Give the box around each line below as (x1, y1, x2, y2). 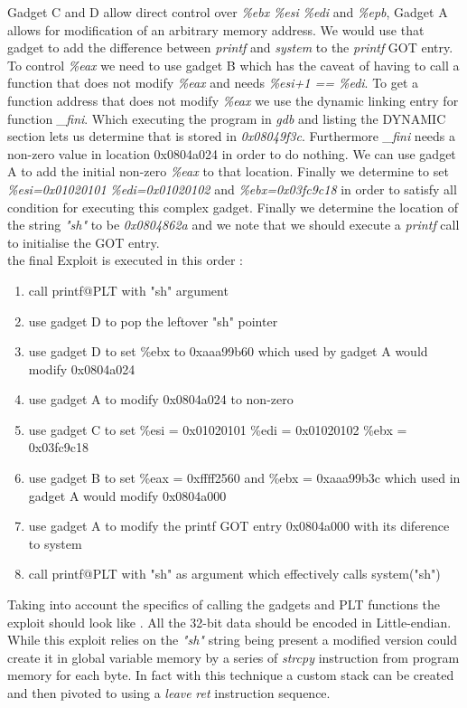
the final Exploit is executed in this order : (7, 250, 244, 269)
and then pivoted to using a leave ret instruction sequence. (7, 684, 331, 702)
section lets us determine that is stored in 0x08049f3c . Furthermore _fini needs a (7, 127, 456, 146)
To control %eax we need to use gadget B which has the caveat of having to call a (7, 55, 460, 74)
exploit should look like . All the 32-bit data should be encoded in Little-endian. (7, 612, 452, 631)
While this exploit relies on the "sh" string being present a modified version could (7, 630, 457, 649)
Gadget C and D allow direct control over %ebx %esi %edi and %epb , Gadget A (7, 3, 448, 21)
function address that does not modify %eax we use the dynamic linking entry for (7, 90, 459, 109)
